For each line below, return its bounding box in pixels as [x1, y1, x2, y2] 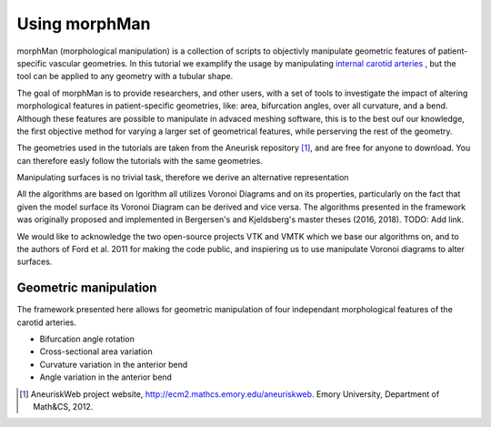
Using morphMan [16, 14, 151, 34]
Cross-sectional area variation [39, 346, 154, 357]
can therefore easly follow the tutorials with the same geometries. [16, 155, 263, 166]
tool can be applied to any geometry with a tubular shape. [16, 71, 234, 82]
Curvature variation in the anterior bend [39, 359, 188, 370]
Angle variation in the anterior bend [39, 371, 173, 382]
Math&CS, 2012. [33, 402, 94, 412]
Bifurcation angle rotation [39, 333, 135, 345]
